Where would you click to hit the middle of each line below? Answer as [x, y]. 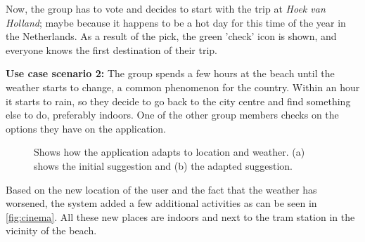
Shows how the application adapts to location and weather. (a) [169, 152]
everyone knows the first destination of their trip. [112, 49]
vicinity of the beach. [51, 230]
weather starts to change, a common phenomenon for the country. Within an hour [183, 87]
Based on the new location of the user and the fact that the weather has [161, 189]
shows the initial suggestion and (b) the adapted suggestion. [163, 165]
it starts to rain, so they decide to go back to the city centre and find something [178, 101]
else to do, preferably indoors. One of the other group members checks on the [172, 115]
